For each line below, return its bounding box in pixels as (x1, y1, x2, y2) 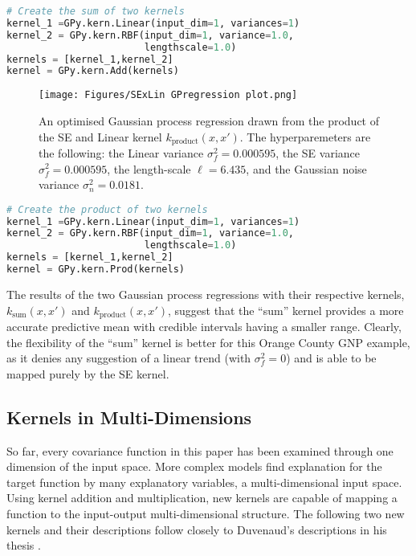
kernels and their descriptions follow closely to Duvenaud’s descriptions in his (6, 521, 387, 538)
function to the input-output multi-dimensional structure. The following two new (6, 505, 405, 521)
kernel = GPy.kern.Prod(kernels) (6, 264, 185, 276)
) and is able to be (286, 350, 377, 366)
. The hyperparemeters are (239, 128, 371, 145)
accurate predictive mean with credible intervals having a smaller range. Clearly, (6, 318, 402, 335)
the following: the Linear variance (39, 144, 204, 161)
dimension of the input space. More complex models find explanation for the (6, 458, 382, 475)
